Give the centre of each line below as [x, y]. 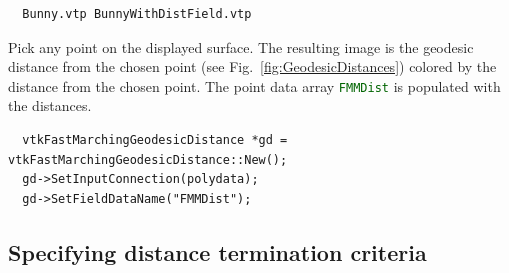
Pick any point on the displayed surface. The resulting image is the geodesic [241, 46]
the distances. [50, 105]
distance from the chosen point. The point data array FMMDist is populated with [254, 85]
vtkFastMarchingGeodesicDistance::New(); [148, 159]
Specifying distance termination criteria [217, 251]
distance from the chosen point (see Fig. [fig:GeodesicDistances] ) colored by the [252, 66]
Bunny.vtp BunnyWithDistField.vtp [137, 14]
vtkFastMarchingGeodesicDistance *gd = [155, 140]
